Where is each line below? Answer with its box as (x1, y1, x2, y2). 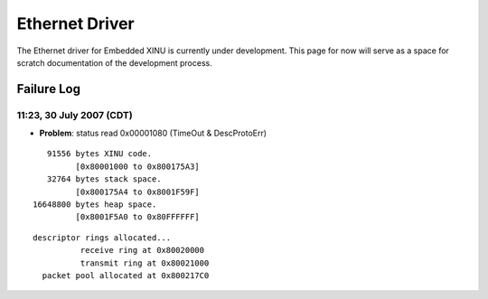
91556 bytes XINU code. (46, 149, 153, 159)
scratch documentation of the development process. (16, 57, 212, 68)
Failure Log (16, 81, 81, 97)
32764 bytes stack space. (46, 174, 162, 184)
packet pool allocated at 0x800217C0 (42, 271, 210, 280)
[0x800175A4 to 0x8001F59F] (75, 186, 201, 197)
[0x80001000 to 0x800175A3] (75, 161, 201, 172)
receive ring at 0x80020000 (80, 245, 205, 256)
